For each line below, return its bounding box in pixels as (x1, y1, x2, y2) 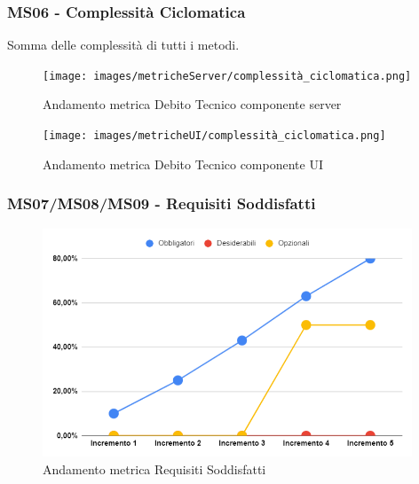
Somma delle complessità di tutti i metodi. (7, 35, 240, 54)
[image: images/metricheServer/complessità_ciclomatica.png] (43, 69, 412, 82)
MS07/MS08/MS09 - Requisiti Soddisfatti (7, 192, 316, 215)
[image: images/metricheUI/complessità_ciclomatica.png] (43, 129, 386, 143)
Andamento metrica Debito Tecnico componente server (43, 95, 342, 113)
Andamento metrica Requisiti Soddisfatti (43, 459, 266, 478)
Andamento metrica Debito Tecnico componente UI (43, 154, 323, 173)
